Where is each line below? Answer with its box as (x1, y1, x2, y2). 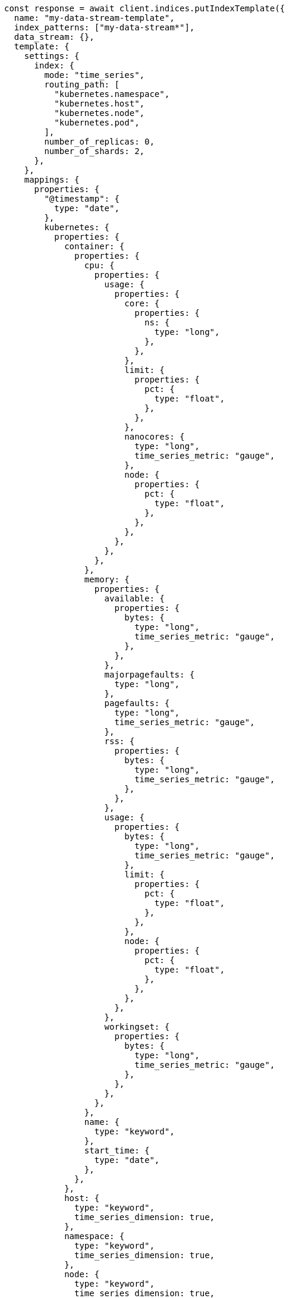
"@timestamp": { (44, 194, 120, 203)
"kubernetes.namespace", (54, 89, 170, 99)
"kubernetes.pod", (54, 118, 140, 127)
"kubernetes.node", (54, 108, 145, 118)
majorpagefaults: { (104, 670, 195, 679)
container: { (64, 242, 125, 251)
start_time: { (84, 1146, 150, 1155)
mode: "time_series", (44, 70, 145, 80)
